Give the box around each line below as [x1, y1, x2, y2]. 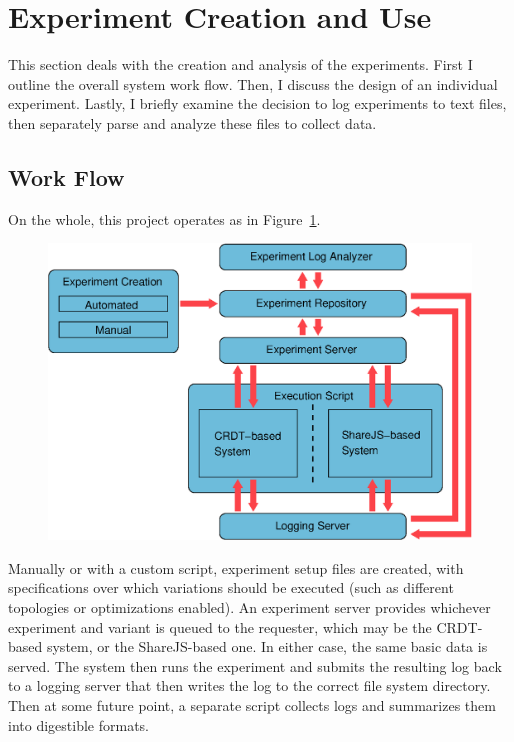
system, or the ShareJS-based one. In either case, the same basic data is [46, 636, 488, 657]
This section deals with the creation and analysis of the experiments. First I [8, 54, 473, 75]
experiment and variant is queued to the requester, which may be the [8, 616, 432, 637]
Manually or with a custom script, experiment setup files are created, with [8, 557, 464, 578]
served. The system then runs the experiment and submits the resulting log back [8, 655, 502, 676]
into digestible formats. [8, 714, 149, 735]
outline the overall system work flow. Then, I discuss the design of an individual [8, 73, 498, 94]
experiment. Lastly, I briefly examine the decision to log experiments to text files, [8, 93, 507, 114]
